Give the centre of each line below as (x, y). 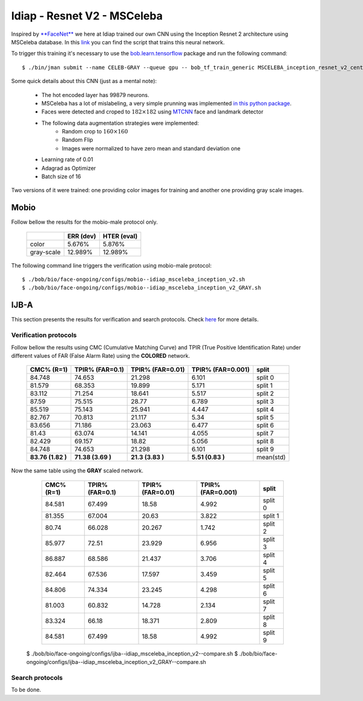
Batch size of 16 (61, 176)
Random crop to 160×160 (95, 132)
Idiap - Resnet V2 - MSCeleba (87, 16)
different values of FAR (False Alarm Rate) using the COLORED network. (101, 355)
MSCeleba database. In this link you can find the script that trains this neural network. (118, 42)
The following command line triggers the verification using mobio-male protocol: (111, 265)
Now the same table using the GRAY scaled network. (77, 471)
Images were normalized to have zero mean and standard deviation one (151, 148)
